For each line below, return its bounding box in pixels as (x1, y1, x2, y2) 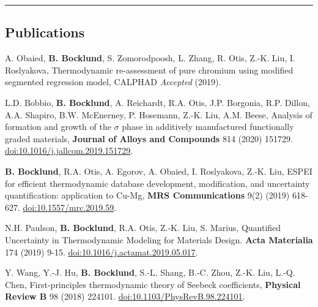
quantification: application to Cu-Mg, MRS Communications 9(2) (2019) (5, 189, 290, 202)
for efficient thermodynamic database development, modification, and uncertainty (5, 176, 310, 189)
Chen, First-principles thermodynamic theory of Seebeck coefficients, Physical (5, 278, 301, 290)
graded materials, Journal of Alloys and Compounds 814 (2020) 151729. (5, 132, 293, 145)
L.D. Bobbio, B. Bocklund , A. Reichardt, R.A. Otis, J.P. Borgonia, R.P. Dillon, (5, 96, 310, 108)
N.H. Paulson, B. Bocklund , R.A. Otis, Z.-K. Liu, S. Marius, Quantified (5, 221, 281, 234)
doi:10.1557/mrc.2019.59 (23, 200, 114, 213)
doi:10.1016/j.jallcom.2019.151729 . (5, 144, 133, 157)
